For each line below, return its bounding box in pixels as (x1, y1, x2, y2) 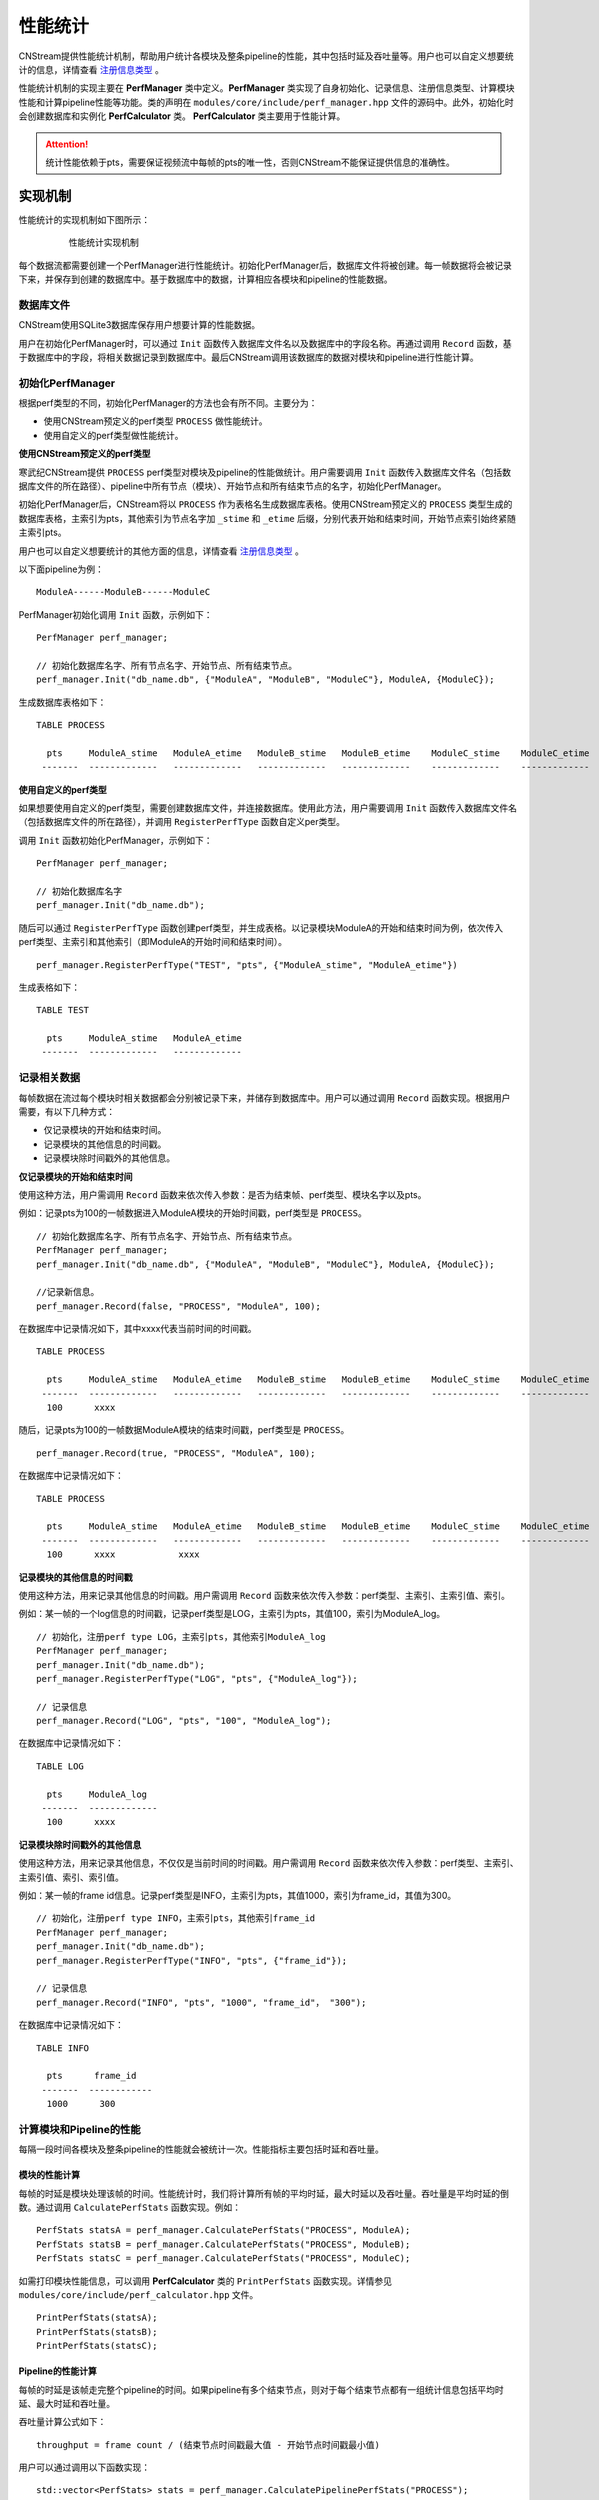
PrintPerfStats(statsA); (36, 2312, 158, 2324)
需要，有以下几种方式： (18, 1106, 115, 1118)
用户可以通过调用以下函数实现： (18, 2461, 150, 2474)
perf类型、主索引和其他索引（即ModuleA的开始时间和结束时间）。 (18, 936, 288, 948)
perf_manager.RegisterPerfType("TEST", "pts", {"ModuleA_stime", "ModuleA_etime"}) (36, 959, 459, 970)
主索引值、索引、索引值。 (18, 1871, 124, 1883)
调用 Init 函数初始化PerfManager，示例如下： (18, 834, 213, 846)
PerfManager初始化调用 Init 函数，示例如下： (18, 608, 213, 620)
